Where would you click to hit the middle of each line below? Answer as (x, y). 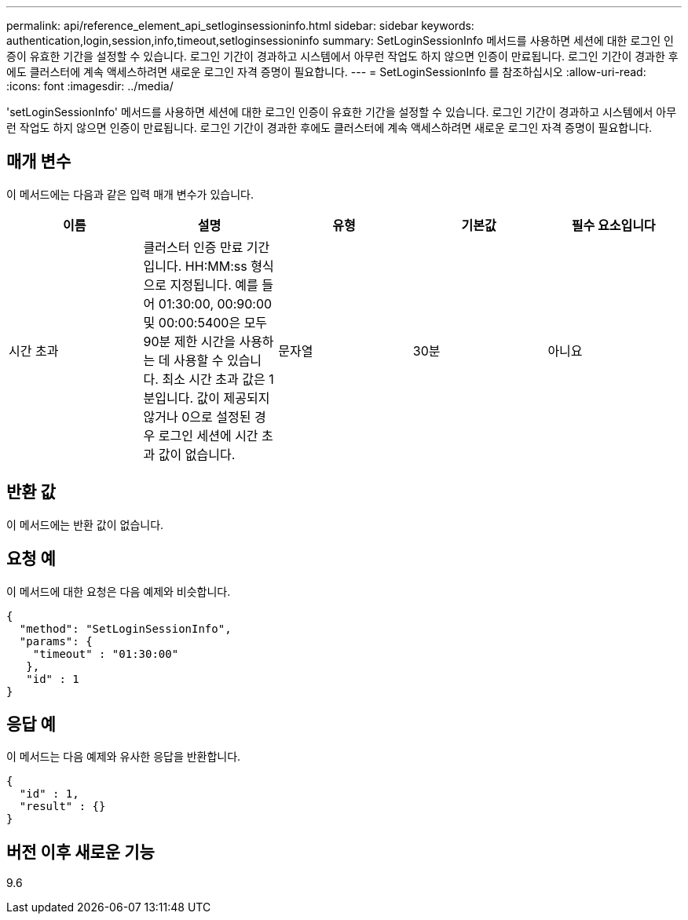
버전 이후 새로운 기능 (81, 852)
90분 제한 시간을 (189, 341)
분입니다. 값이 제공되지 (207, 398)
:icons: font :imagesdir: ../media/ (90, 86)
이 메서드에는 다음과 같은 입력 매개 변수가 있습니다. (130, 194)
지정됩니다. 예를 (214, 285)
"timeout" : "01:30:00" (106, 653)
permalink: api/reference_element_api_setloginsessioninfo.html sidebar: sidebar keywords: (240, 26)
